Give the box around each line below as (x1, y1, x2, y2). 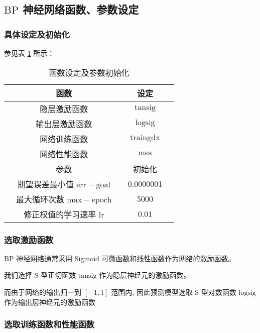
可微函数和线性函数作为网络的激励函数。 (101, 253, 235, 263)
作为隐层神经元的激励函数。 (99, 270, 191, 280)
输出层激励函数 (36, 118, 92, 130)
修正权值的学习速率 (24, 208, 96, 220)
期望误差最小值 (17, 178, 74, 190)
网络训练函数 (40, 133, 88, 145)
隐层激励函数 (40, 102, 88, 115)
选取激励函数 (4, 233, 54, 246)
